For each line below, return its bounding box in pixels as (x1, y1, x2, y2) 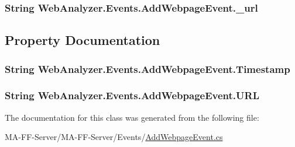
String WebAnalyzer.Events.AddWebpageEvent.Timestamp (5, 61, 290, 76)
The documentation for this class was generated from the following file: (5, 111, 259, 123)
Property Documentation (5, 31, 160, 49)
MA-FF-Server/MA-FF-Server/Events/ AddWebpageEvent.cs (5, 131, 223, 143)
